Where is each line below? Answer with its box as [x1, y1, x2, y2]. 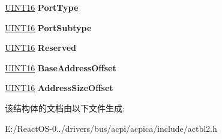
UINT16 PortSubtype [5, 21, 92, 34]
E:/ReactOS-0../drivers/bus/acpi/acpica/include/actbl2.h [5, 122, 217, 134]
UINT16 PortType [5, 1, 79, 13]
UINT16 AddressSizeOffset [5, 81, 113, 94]
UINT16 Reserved [5, 41, 77, 54]
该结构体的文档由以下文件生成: [5, 101, 125, 114]
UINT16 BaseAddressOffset [5, 61, 116, 74]
